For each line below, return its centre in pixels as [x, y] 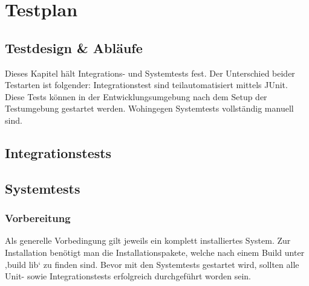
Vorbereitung [38, 218]
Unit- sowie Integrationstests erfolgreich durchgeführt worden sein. [128, 276]
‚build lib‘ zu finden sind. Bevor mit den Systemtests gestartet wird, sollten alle [152, 264]
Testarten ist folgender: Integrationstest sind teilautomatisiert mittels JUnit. [146, 85]
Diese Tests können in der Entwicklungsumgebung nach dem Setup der [136, 96]
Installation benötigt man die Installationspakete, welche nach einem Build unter [155, 252]
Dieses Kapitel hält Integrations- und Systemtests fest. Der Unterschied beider [150, 73]
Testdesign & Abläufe [74, 47]
